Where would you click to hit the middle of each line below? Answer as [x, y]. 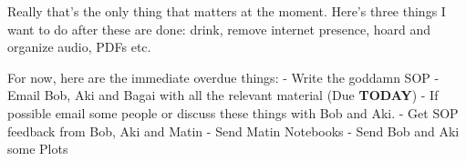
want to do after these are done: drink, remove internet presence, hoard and [219, 29]
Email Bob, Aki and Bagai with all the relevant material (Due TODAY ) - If [223, 95]
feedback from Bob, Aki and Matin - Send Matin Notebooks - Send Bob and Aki [233, 131]
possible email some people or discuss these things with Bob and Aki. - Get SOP [233, 112]
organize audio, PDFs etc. [79, 47]
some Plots [38, 149]
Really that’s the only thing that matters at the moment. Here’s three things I [227, 11]
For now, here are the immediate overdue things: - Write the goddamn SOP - [223, 77]
